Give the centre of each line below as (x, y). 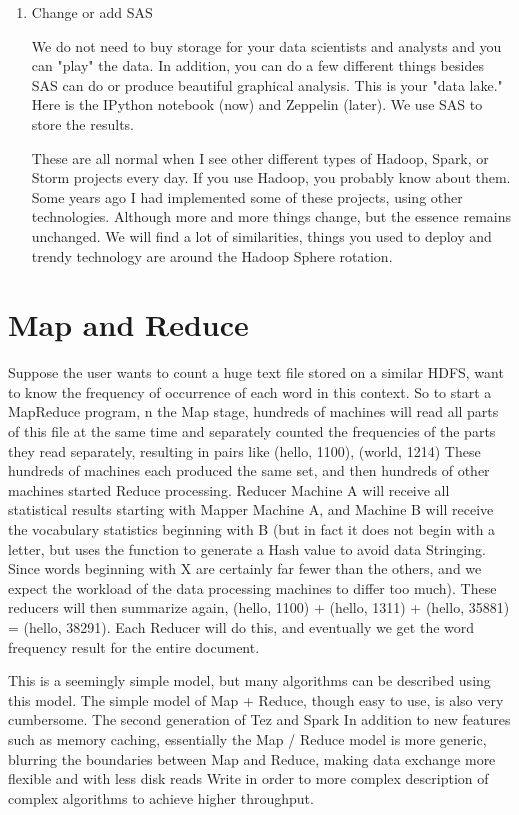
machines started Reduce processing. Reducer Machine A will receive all (229, 489)
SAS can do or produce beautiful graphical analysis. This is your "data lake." (267, 84)
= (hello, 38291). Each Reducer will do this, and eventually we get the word (241, 626)
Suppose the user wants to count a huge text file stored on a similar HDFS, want (256, 372)
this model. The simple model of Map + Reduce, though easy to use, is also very (256, 699)
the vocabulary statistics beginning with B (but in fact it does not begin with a (252, 529)
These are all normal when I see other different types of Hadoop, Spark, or (260, 157)
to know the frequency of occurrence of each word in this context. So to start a (250, 391)
